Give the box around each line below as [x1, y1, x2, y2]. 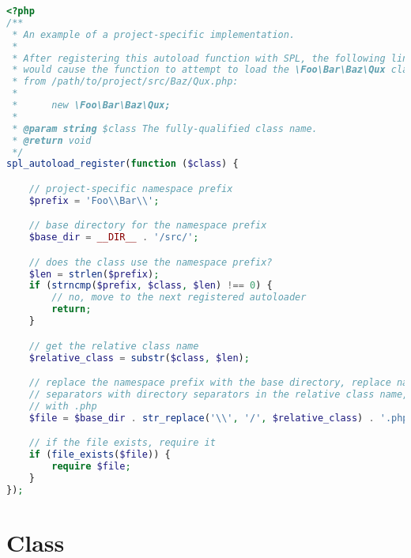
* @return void [12, 134, 92, 146]
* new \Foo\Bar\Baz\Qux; [12, 100, 171, 111]
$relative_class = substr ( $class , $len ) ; [28, 352, 250, 364]
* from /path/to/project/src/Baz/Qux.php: [12, 76, 239, 88]
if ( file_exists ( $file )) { [28, 449, 171, 461]
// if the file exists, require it [28, 437, 216, 449]
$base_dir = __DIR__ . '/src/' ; [28, 232, 199, 243]
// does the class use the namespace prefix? [28, 256, 273, 268]
